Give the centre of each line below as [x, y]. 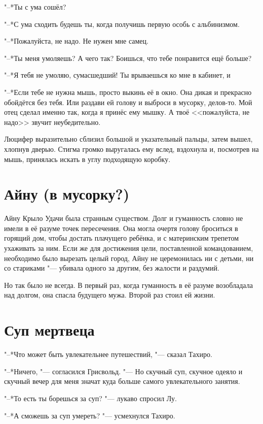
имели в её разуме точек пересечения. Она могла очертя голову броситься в [121, 228]
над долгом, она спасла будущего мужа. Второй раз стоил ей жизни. [110, 295]
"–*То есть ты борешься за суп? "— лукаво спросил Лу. [90, 398]
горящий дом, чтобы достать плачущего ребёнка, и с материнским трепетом [122, 238]
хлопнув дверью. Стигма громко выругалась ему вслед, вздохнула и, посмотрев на [131, 149]
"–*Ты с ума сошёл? [35, 7]
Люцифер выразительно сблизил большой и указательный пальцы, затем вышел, [128, 139]
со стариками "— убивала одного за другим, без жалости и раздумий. [112, 268]
